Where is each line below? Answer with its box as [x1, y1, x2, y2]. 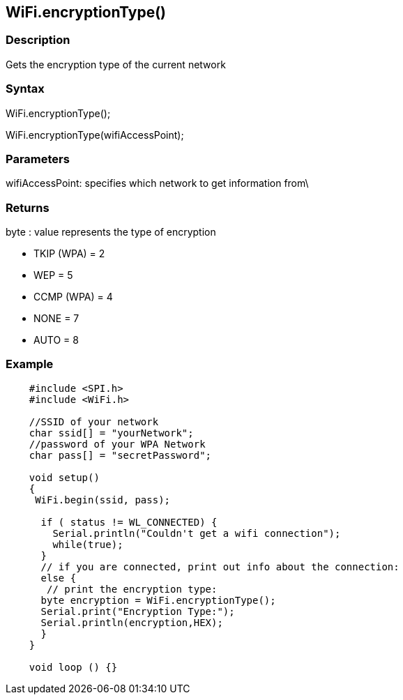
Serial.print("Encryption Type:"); [40, 605, 235, 617]
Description [6, 33, 70, 47]
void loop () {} [29, 661, 118, 673]
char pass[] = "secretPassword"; [29, 449, 212, 461]
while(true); [52, 538, 123, 550]
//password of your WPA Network [29, 438, 206, 450]
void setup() [29, 471, 100, 483]
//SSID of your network [29, 416, 159, 427]
